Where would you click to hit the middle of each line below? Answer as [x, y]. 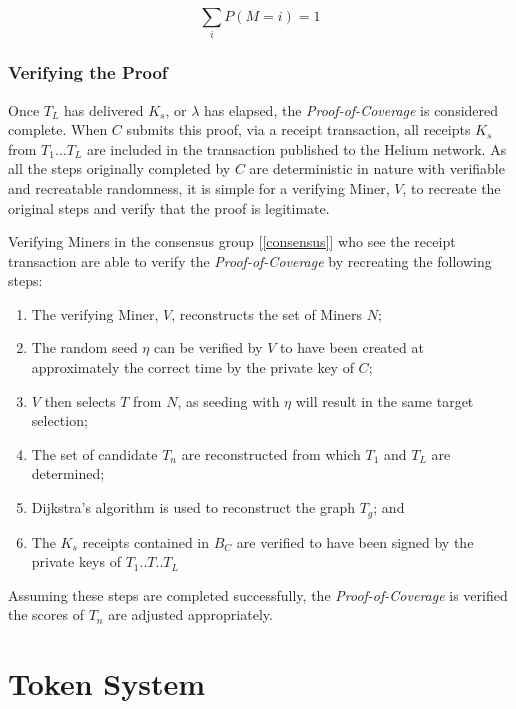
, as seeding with [228, 400]
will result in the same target [384, 400]
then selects [80, 400]
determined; [68, 473]
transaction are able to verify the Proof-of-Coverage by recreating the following [250, 260]
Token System [106, 683]
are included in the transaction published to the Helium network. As [296, 148]
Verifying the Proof [88, 72]
